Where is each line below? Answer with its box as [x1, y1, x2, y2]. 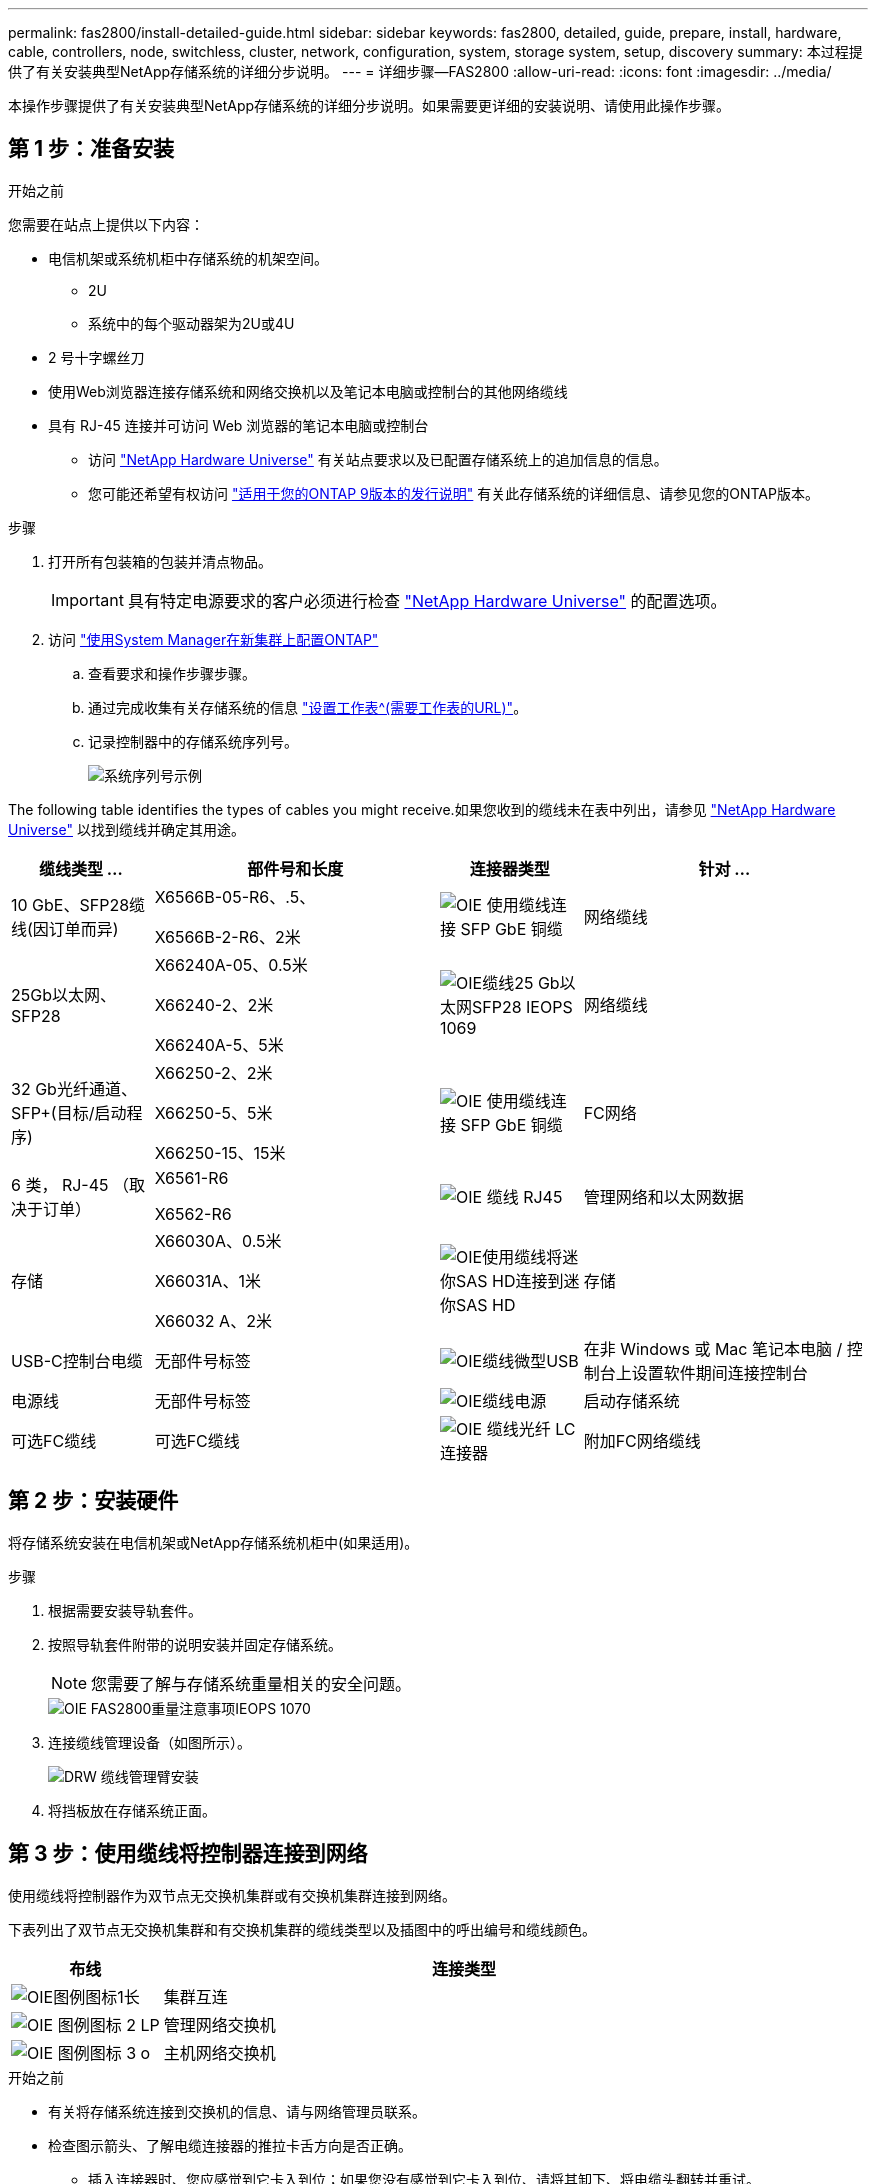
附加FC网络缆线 [583, 1430, 701, 1451]
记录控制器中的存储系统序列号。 [88, 732, 298, 750]
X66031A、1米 [154, 1270, 261, 1291]
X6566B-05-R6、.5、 [154, 886, 316, 907]
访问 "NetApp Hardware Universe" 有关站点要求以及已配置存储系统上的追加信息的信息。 [88, 450, 668, 468]
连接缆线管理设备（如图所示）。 [48, 1733, 251, 1751]
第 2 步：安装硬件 [8, 1488, 179, 1514]
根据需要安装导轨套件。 [48, 1601, 202, 1619]
